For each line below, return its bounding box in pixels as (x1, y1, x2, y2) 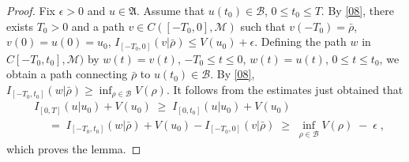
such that (240, 17, 286, 34)
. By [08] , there (321, 2, 394, 18)
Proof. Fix (6, 2, 55, 18)
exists (6, 17, 33, 34)
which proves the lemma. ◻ (6, 141, 141, 157)
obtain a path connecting (6, 66, 128, 82)
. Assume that (137, 2, 205, 18)
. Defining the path (254, 33, 347, 50)
